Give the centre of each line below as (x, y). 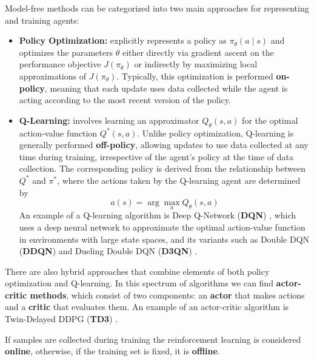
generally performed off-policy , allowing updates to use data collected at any (164, 145)
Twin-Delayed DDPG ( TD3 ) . (62, 319)
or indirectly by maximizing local (196, 64)
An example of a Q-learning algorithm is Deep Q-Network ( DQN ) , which (158, 215)
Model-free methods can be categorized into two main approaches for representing (157, 8)
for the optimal (270, 120)
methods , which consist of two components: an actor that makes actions (167, 295)
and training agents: (42, 20)
